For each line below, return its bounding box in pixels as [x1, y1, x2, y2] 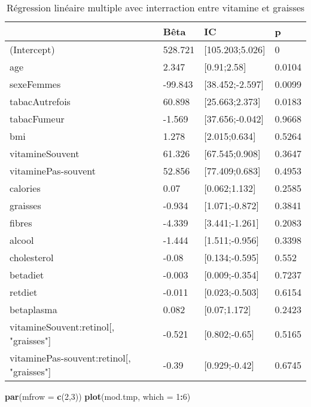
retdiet [10, 285, 38, 299]
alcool [10, 233, 34, 247]
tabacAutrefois [10, 94, 71, 108]
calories [10, 181, 41, 195]
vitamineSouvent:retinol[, [10, 320, 115, 333]
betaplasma [10, 302, 57, 316]
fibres [10, 216, 32, 229]
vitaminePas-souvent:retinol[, [10, 351, 131, 365]
